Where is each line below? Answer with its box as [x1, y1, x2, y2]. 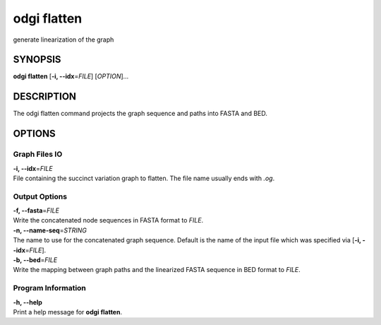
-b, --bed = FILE [13, 256, 58, 264]
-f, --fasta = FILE [13, 206, 60, 215]
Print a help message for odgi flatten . [13, 307, 123, 316]
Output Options [13, 191, 67, 201]
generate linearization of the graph [13, 35, 114, 44]
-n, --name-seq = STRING [13, 226, 87, 235]
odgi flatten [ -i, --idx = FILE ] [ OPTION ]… [13, 72, 129, 81]
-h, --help [13, 297, 42, 307]
